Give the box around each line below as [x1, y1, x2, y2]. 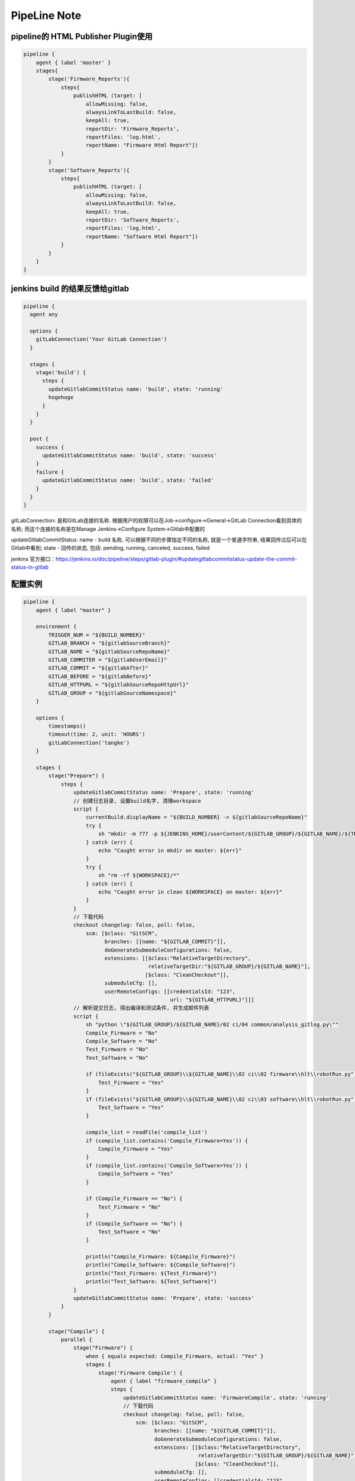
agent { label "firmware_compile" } [110, 1377, 217, 1384]
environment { [35, 623, 77, 630]
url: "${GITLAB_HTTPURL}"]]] [169, 996, 254, 1003]
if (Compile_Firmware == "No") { [86, 1195, 183, 1202]
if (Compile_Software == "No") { [86, 1220, 183, 1227]
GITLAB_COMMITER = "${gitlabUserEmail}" [48, 656, 167, 663]
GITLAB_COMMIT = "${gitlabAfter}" [48, 665, 149, 672]
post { [30, 435, 49, 443]
